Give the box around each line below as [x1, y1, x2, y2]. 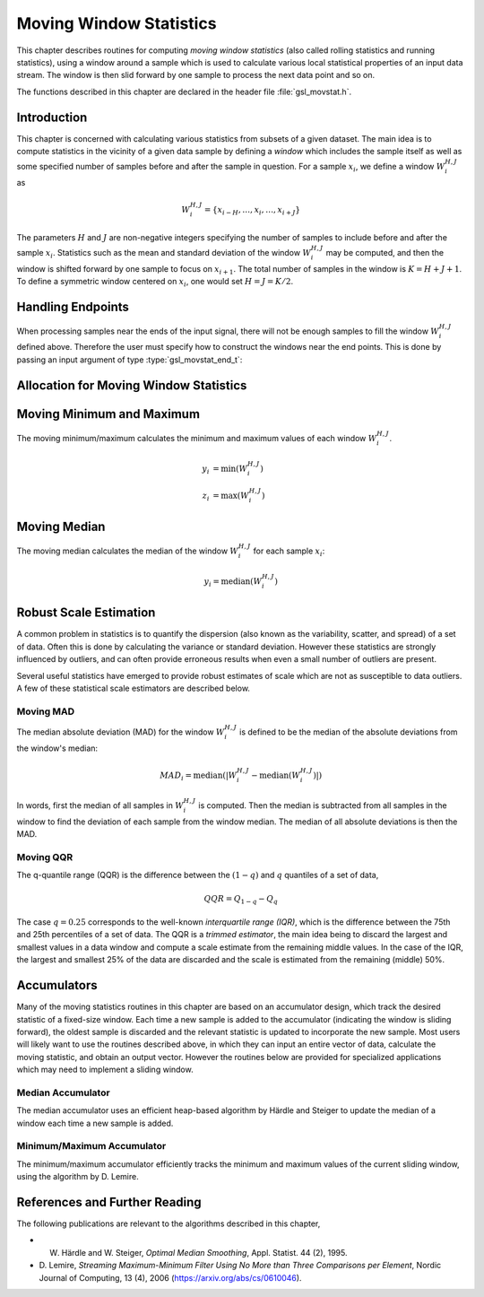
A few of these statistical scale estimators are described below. [16, 683, 251, 693]
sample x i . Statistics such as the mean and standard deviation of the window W [16, 247, 312, 260]
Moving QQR [16, 850, 73, 863]
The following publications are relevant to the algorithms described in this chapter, [16, 1218, 321, 1229]
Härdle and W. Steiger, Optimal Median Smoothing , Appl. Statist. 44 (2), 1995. [61, 1247, 348, 1258]
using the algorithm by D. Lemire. [16, 1171, 139, 1182]
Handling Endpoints [16, 299, 130, 314]
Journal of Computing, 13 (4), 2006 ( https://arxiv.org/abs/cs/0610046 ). [39, 1272, 302, 1283]
